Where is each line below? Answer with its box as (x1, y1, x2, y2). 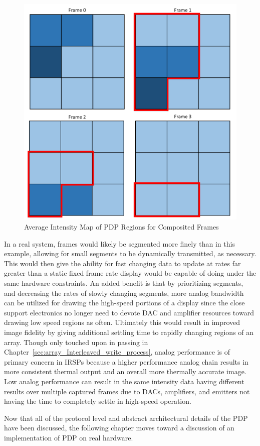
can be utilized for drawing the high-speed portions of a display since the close (4, 297, 245, 308)
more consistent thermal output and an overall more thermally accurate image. (4, 366, 246, 377)
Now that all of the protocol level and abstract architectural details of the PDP (4, 412, 248, 423)
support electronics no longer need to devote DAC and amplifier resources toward (4, 307, 254, 317)
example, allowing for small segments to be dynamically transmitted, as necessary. (4, 248, 256, 259)
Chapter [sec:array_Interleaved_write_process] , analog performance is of (4, 347, 230, 357)
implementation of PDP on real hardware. (4, 432, 133, 442)
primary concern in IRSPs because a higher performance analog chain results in (4, 356, 248, 367)
